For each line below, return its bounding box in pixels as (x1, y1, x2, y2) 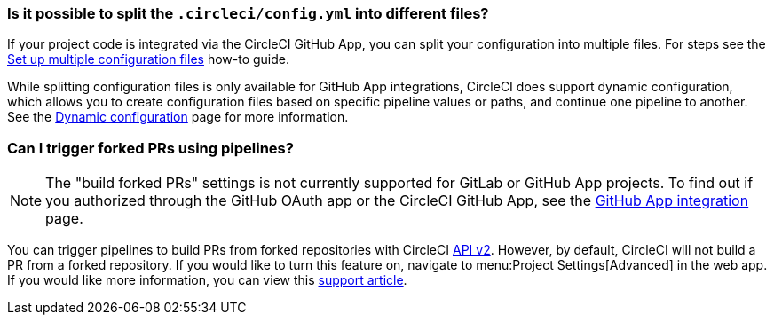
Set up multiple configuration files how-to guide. (7, 51, 290, 67)
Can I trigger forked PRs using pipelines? (7, 138, 294, 157)
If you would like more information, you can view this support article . (7, 272, 407, 288)
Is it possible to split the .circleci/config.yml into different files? (7, 4, 489, 22)
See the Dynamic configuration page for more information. (7, 109, 349, 125)
